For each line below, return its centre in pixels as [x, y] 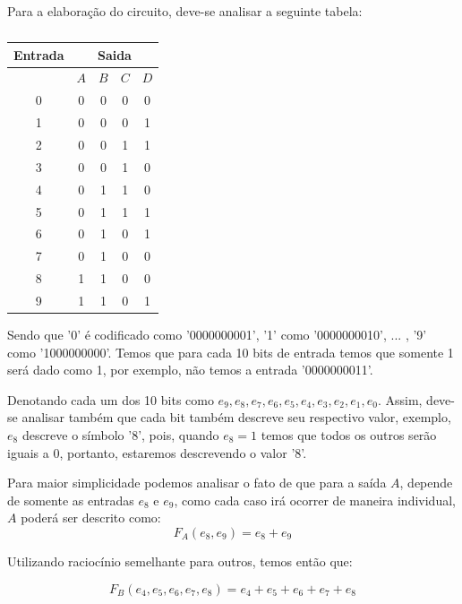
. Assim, [400, 399]
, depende [426, 483]
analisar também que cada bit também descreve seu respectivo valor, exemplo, [236, 417]
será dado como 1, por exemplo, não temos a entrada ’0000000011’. [190, 370]
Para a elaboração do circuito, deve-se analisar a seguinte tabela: [185, 11]
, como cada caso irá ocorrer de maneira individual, [315, 500]
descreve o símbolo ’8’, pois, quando [120, 434]
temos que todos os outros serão [349, 434]
